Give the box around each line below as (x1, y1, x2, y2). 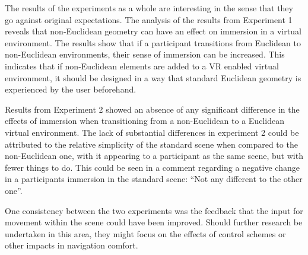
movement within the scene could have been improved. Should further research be (5, 216, 303, 228)
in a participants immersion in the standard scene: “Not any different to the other (5, 173, 303, 185)
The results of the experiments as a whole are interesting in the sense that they (5, 2, 293, 14)
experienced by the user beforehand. (5, 83, 136, 95)
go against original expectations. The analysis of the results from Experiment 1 (5, 13, 293, 26)
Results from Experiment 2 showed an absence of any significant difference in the (5, 103, 300, 115)
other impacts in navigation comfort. (5, 239, 138, 251)
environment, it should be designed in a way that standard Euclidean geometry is (5, 71, 301, 84)
